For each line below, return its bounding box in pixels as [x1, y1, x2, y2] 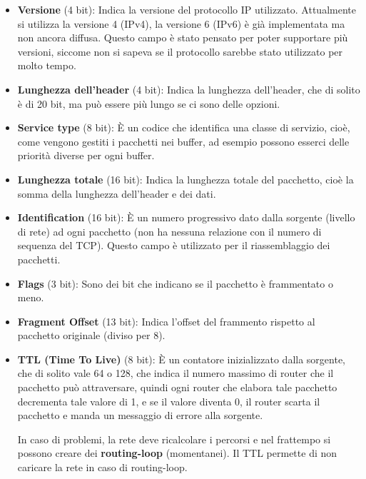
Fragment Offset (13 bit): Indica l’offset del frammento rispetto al [17, 313, 315, 328]
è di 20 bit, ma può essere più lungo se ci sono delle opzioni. [17, 96, 280, 111]
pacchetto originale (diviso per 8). [17, 328, 166, 343]
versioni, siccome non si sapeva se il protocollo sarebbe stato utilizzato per [17, 44, 343, 59]
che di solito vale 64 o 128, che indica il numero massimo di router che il [17, 365, 334, 380]
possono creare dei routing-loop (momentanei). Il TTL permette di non [17, 445, 337, 460]
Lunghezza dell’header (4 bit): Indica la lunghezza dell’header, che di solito [17, 81, 360, 96]
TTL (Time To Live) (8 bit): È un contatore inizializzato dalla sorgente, [17, 351, 346, 366]
